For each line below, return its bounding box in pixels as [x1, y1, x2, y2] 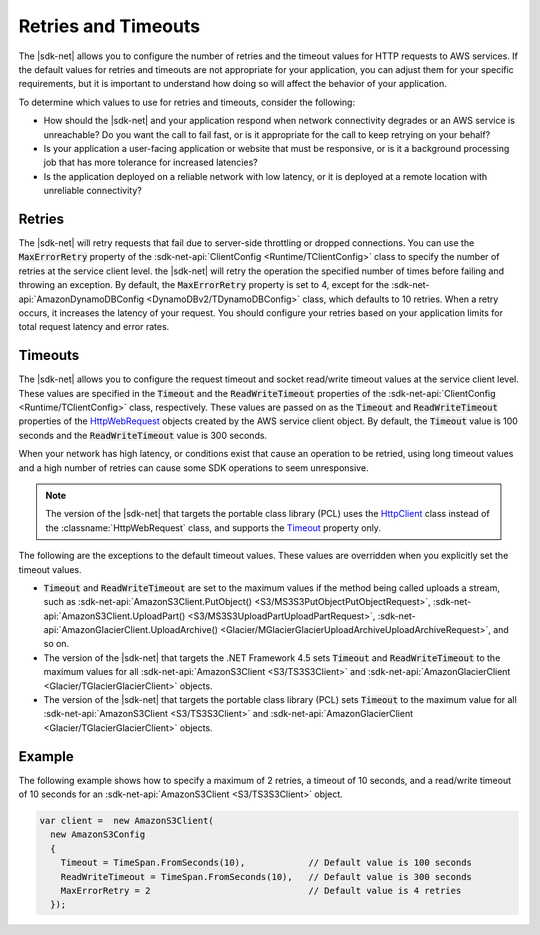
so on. [43, 638, 70, 650]
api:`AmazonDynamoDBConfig [18, 293, 145, 305]
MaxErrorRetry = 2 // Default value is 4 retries [60, 885, 462, 897]
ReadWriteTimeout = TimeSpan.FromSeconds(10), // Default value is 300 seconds [60, 871, 472, 882]
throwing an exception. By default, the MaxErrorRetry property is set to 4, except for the [18, 279, 390, 291]
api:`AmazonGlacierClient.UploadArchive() [43, 624, 219, 636]
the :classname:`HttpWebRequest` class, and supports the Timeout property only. [45, 521, 382, 534]
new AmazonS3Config [50, 829, 146, 840]
